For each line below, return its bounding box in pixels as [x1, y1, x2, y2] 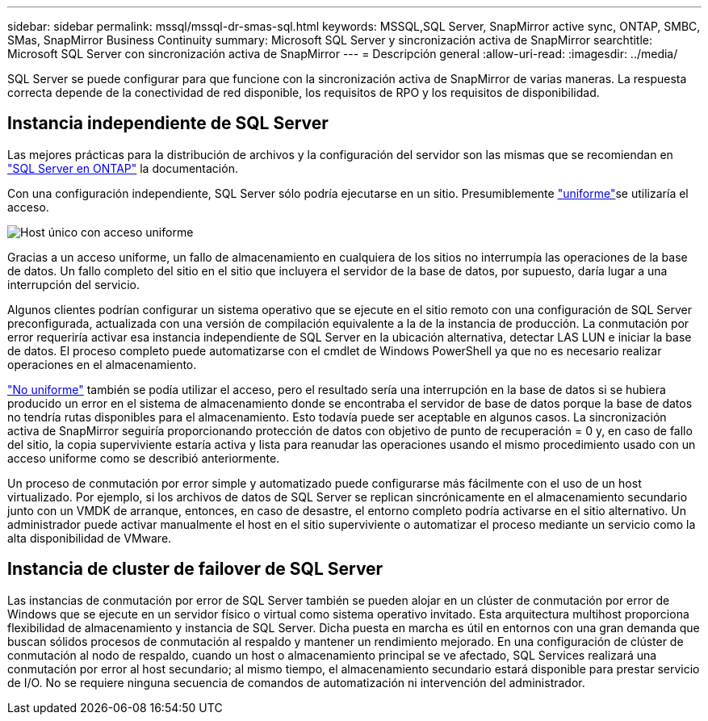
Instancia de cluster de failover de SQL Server [7, 559, 383, 580]
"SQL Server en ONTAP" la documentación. [7, 161, 238, 175]
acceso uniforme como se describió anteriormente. [7, 451, 280, 465]
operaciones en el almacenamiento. [7, 357, 197, 371]
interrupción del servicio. [7, 277, 140, 291]
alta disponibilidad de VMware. [7, 530, 172, 545]
